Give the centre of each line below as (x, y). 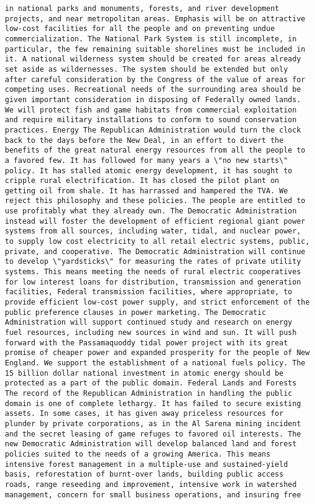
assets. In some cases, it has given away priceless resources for (144, 414)
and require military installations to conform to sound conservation (151, 120)
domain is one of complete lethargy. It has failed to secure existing (153, 403)
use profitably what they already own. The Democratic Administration (151, 211)
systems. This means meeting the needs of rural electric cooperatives (153, 272)
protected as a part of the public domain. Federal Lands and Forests (151, 383)
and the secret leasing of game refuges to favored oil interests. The (153, 434)
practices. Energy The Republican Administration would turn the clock (153, 130)
